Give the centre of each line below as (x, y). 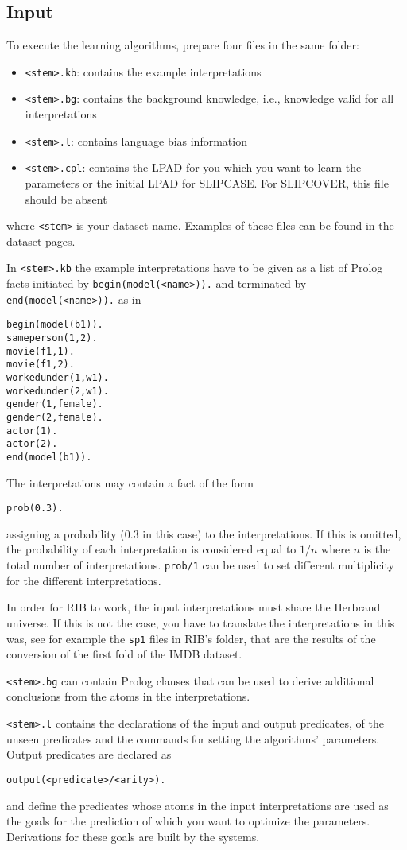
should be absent (66, 198)
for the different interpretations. (84, 580)
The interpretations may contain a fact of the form (130, 482)
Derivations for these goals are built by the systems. (133, 836)
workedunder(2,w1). (58, 391)
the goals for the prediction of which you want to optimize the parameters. (188, 821)
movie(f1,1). (41, 351)
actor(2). (32, 444)
